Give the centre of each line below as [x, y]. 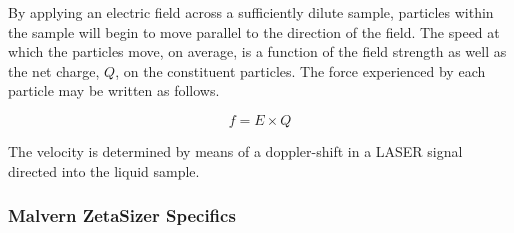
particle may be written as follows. [114, 90]
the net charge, [54, 70]
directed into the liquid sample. [104, 170]
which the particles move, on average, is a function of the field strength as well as [257, 51]
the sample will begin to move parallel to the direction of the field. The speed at [254, 31]
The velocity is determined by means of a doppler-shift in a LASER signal [235, 150]
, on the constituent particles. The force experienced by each [300, 70]
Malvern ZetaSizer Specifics [122, 215]
